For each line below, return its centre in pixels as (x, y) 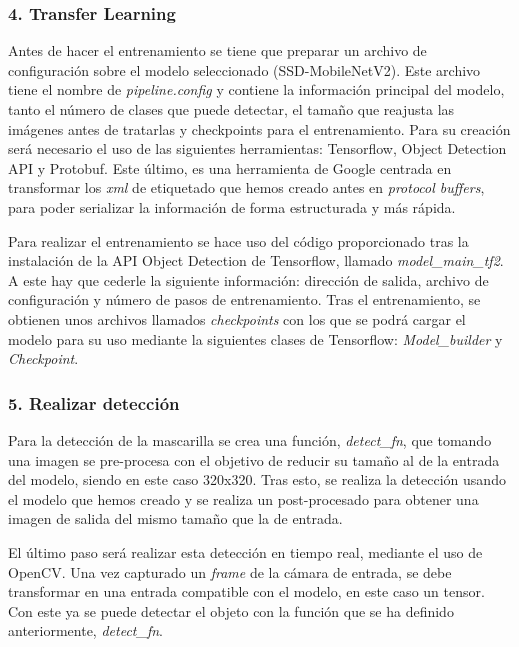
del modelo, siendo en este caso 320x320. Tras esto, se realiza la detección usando (257, 479)
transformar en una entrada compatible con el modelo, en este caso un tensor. (246, 591)
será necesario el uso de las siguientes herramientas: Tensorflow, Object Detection (257, 148)
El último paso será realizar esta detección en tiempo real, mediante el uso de (245, 551)
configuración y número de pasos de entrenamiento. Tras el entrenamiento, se (244, 299)
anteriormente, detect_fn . (85, 630)
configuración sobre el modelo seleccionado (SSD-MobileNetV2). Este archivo (244, 69)
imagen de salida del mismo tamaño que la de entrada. (175, 518)
